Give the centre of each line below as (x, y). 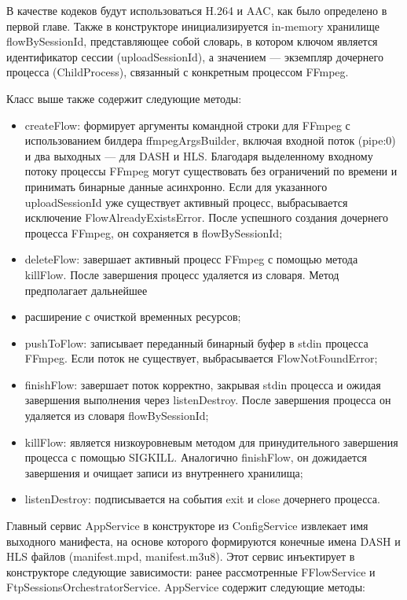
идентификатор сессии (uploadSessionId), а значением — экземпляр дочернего (195, 56)
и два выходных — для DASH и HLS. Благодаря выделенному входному (199, 155)
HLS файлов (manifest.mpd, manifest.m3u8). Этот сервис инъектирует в (181, 556)
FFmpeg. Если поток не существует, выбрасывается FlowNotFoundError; (201, 358)
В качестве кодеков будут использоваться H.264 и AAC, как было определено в (197, 10)
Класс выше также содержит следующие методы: (124, 98)
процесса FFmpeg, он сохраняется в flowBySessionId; (154, 232)
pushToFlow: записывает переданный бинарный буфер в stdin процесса (196, 342)
